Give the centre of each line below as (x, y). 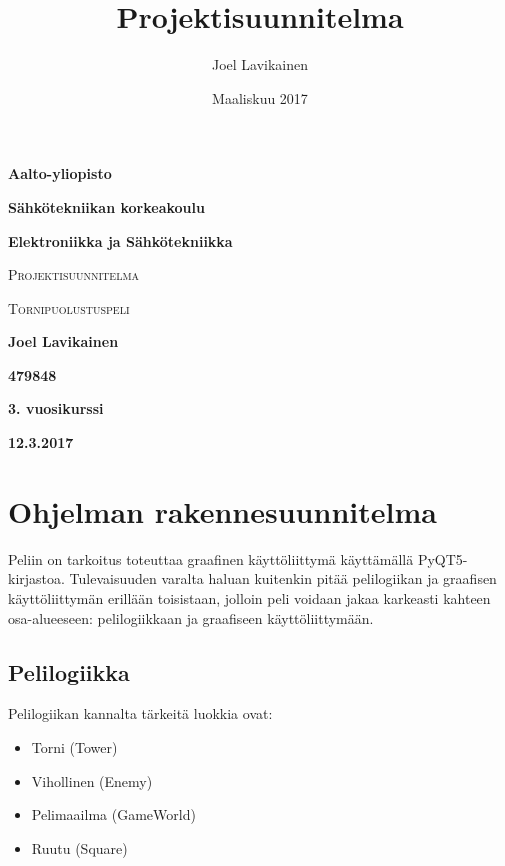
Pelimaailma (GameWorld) (113, 814)
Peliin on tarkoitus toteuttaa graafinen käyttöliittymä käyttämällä (211, 558)
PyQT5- (442, 558)
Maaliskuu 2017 (260, 97)
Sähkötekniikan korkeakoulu (106, 206)
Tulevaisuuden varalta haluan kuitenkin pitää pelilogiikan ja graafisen (283, 578)
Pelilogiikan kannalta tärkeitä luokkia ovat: (140, 713)
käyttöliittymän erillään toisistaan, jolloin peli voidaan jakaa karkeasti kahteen (249, 597)
